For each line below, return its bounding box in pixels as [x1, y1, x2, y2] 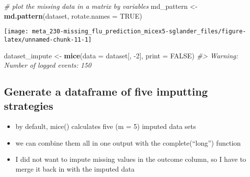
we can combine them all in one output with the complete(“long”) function [15, 137, 241, 148]
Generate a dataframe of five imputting [4, 84, 208, 99]
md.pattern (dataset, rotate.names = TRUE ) [4, 10, 142, 21]
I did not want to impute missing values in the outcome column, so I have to [15, 154, 246, 164]
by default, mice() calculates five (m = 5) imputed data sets [15, 121, 196, 131]
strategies [4, 98, 53, 113]
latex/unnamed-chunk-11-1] [4, 36, 92, 43]
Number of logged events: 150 [4, 60, 92, 70]
